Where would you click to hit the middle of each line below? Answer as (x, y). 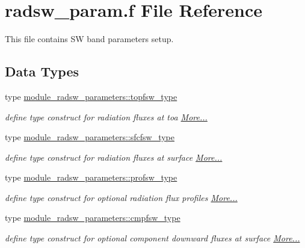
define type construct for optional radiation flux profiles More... (121, 197)
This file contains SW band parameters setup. (89, 39)
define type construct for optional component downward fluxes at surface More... (152, 238)
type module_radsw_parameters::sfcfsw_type (90, 137)
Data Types (42, 71)
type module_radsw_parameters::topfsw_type (91, 96)
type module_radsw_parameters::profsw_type (91, 177)
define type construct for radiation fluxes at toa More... (106, 116)
